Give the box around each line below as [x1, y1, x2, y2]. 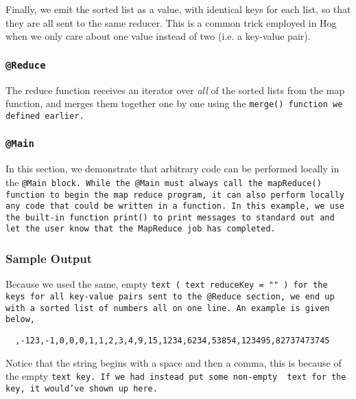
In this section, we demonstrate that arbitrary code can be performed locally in [5, 161, 340, 176]
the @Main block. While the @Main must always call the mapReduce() [5, 174, 322, 189]
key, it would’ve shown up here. [5, 383, 158, 394]
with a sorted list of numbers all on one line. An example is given [5, 303, 330, 313]
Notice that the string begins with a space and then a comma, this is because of [5, 355, 342, 369]
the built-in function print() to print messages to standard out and [5, 212, 335, 223]
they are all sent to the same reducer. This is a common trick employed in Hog [5, 15, 337, 30]
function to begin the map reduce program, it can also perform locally [5, 190, 344, 200]
